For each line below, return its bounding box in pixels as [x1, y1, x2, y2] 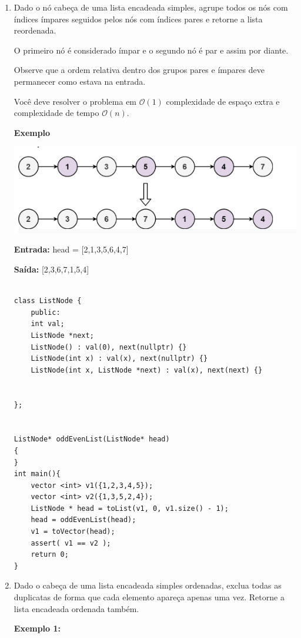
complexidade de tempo [14, 107, 99, 119]
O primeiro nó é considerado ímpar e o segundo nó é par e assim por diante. [14, 44, 289, 56]
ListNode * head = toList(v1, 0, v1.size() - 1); [31, 504, 229, 513]
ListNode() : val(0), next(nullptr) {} [31, 343, 187, 351]
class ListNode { [14, 297, 82, 305]
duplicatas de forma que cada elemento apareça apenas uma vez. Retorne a [14, 591, 285, 603]
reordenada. [14, 24, 56, 36]
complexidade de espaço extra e [166, 95, 280, 107]
